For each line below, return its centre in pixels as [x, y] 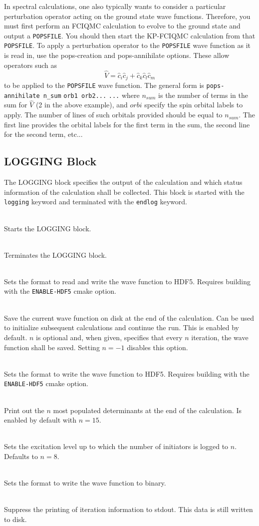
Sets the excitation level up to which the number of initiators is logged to [116, 446]
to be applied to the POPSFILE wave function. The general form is [104, 85]
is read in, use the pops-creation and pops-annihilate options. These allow [117, 55]
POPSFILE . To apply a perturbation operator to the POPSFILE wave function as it [127, 45]
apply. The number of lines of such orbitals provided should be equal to [113, 115]
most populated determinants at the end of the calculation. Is [147, 410]
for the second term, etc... [43, 134]
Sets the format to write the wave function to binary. [85, 483]
